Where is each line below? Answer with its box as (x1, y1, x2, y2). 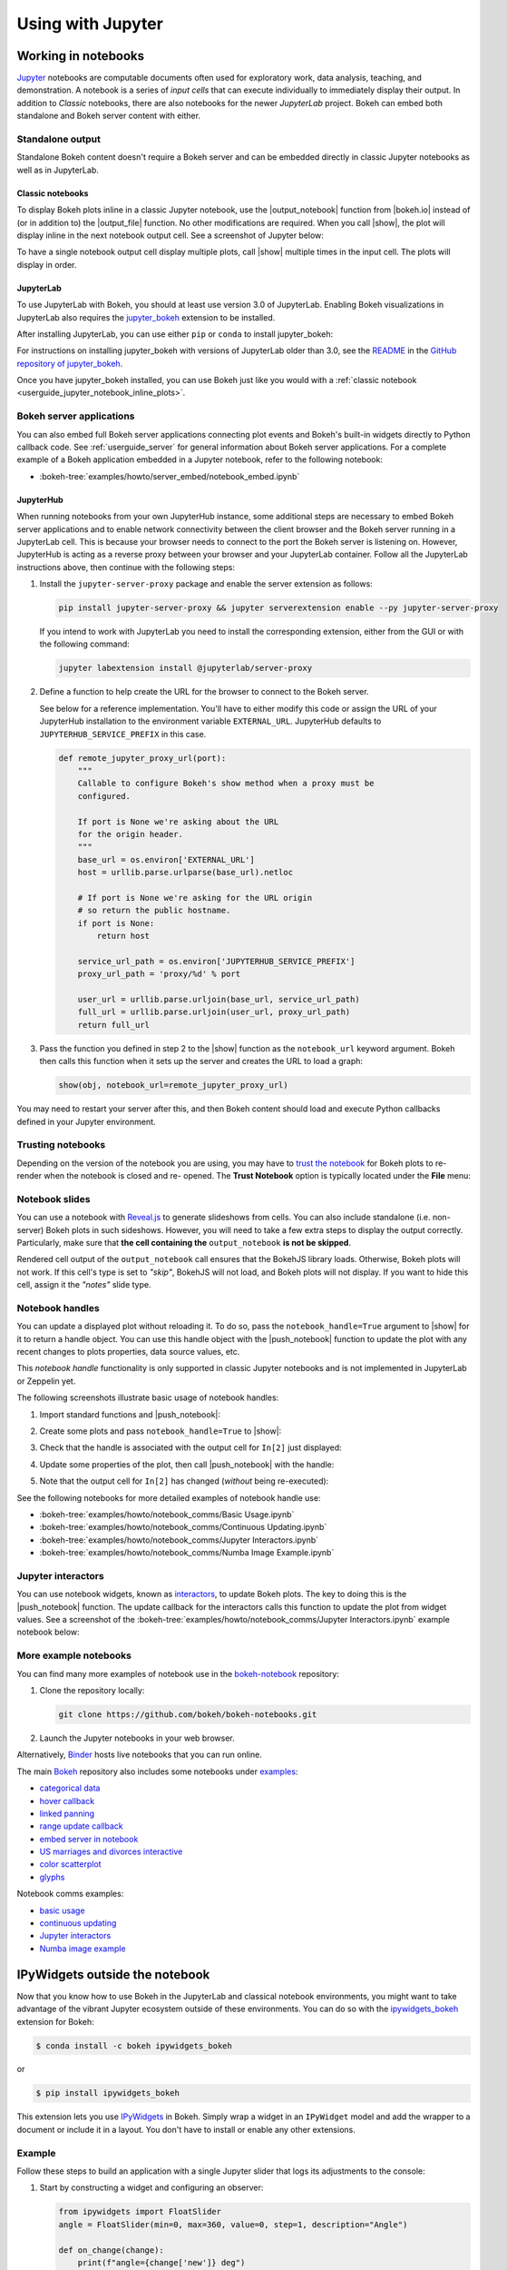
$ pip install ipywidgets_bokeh (35, 2088, 180, 2098)
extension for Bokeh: (16, 2016, 94, 2027)
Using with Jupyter (16, 14, 163, 34)
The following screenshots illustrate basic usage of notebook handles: (16, 1392, 279, 1403)
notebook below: (16, 1626, 81, 1638)
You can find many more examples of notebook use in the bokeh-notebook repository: (16, 1668, 340, 1679)
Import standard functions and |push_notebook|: (39, 1408, 221, 1420)
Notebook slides (16, 1192, 91, 1205)
